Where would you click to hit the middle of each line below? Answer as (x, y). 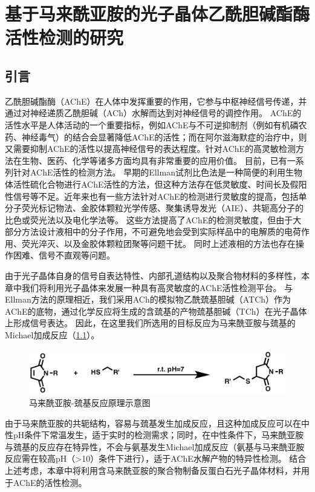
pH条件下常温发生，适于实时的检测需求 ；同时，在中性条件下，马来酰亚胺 (158, 435)
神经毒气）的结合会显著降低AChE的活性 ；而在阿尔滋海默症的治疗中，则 (164, 136)
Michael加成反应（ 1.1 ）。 (52, 335)
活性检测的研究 (64, 37)
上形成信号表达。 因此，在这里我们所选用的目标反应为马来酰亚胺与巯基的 (150, 323)
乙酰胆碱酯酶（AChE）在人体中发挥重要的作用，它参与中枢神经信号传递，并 (156, 101)
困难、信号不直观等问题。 (64, 255)
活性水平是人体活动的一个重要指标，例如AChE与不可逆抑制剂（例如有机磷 (152, 124)
